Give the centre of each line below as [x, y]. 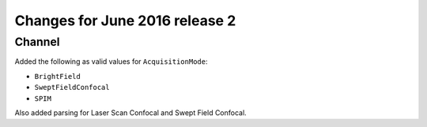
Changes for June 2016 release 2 [125, 21]
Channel [37, 42]
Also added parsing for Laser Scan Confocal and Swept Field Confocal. [130, 112]
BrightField [57, 76]
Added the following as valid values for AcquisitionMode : [111, 62]
